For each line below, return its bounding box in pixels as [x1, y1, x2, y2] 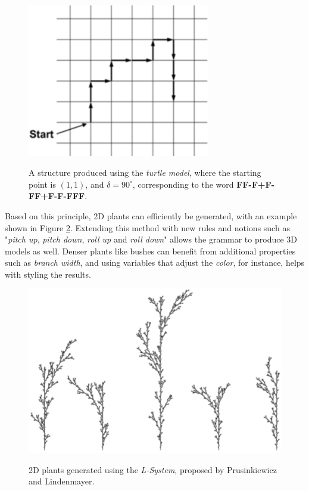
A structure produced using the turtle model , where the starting [29, 166, 261, 179]
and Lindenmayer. [29, 475, 95, 487]
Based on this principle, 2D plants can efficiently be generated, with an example [5, 209, 297, 222]
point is [29, 178, 56, 190]
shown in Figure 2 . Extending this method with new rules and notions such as [5, 221, 290, 234]
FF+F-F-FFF [29, 189, 85, 202]
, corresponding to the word [132, 178, 234, 190]
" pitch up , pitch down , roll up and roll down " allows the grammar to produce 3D [5, 233, 297, 245]
